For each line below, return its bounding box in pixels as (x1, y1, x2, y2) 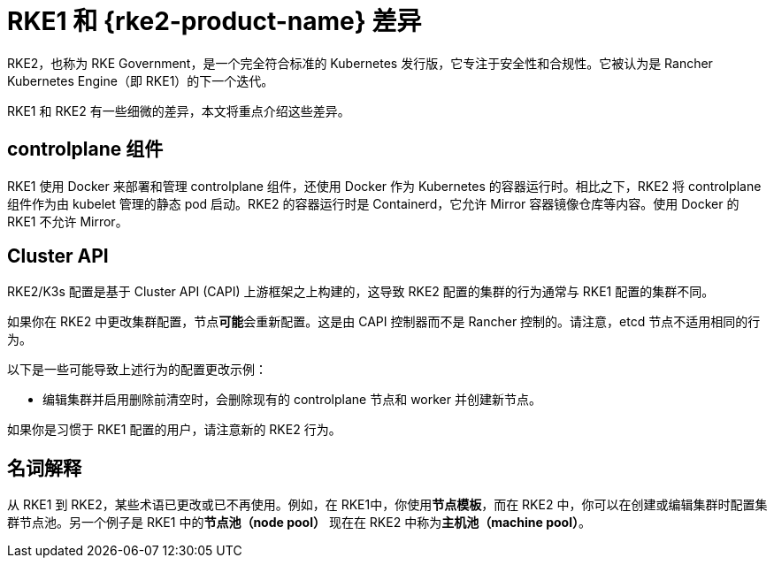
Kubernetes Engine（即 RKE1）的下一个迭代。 (7, 73, 274, 88)
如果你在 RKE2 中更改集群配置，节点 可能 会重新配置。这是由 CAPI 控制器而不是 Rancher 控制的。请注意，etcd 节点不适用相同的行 (7, 314, 761, 330)
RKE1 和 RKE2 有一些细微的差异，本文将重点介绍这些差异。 (7, 103, 350, 118)
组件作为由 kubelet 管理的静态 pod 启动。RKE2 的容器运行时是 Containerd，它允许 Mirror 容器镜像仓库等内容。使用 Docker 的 (7, 195, 740, 211)
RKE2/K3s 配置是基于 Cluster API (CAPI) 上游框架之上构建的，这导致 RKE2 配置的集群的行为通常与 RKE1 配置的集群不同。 (7, 284, 715, 300)
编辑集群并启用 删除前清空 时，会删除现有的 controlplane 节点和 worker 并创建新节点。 (42, 392, 541, 408)
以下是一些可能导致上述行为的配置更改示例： (7, 362, 267, 378)
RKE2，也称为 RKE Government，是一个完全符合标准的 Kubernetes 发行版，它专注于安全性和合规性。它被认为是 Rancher (7, 55, 713, 71)
